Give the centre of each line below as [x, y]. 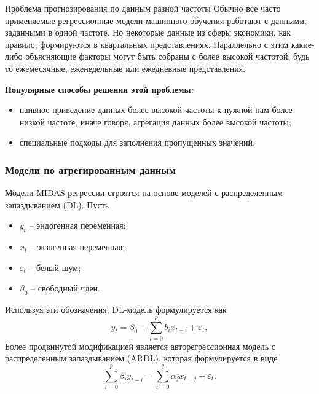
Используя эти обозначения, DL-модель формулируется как [116, 309]
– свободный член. [65, 288]
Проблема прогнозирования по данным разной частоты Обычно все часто [143, 8]
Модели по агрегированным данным [91, 169]
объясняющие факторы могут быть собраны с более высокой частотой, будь [167, 56]
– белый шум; [55, 267]
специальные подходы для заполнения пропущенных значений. [137, 142]
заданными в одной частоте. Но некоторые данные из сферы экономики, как [148, 32]
